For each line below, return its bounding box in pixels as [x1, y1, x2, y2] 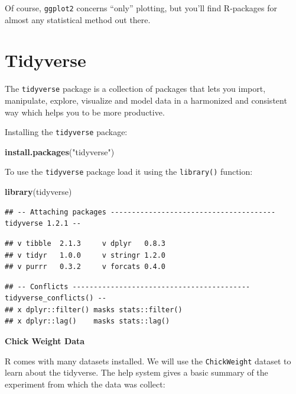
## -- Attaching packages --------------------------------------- [5, 207, 276, 216]
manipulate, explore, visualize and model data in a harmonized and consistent [5, 94, 287, 107]
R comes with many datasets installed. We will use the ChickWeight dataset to [5, 354, 291, 367]
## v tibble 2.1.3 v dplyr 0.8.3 [5, 239, 166, 248]
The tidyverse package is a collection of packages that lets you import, [5, 82, 266, 95]
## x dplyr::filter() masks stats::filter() [5, 305, 183, 314]
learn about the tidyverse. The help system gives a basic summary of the [5, 366, 268, 379]
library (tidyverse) [5, 185, 72, 198]
